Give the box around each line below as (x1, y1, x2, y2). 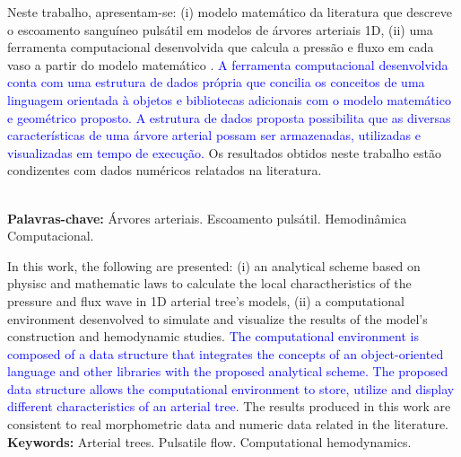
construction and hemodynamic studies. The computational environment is (7, 327, 419, 346)
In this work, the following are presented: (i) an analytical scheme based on (7, 256, 421, 275)
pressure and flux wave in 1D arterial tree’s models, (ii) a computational (7, 291, 404, 310)
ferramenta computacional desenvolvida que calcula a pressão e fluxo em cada (7, 38, 434, 57)
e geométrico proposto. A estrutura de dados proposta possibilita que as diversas (7, 108, 451, 127)
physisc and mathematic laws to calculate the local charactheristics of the (7, 274, 412, 293)
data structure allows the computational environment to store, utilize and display (7, 379, 455, 398)
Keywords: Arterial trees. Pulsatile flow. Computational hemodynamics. (7, 432, 412, 451)
